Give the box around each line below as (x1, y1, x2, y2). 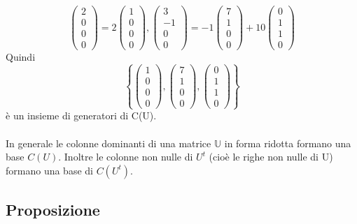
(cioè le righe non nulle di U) (209, 149, 333, 164)
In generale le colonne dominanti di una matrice (6, 135, 211, 150)
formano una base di (6, 163, 93, 177)
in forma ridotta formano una (224, 135, 351, 150)
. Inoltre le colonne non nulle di (58, 149, 193, 164)
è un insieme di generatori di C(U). (6, 108, 157, 123)
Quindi (6, 50, 36, 64)
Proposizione (6, 199, 100, 221)
